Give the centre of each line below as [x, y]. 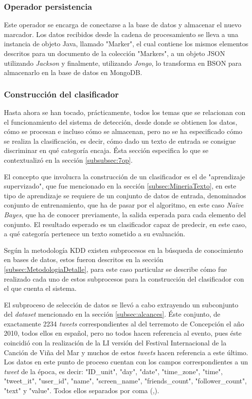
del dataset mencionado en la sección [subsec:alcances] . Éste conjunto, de [112, 314]
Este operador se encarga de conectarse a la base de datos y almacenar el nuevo [123, 25]
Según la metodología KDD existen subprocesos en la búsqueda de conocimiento [124, 250]
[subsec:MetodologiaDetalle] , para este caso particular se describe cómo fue [116, 269]
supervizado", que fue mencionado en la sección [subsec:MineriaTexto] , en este [120, 186]
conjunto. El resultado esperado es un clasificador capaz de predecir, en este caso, [125, 224]
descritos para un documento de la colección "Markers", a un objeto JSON [115, 53]
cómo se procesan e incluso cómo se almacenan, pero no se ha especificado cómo [123, 131]
